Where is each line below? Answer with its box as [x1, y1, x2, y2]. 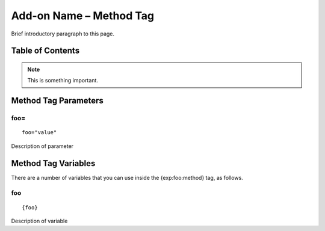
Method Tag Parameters [11, 96, 104, 106]
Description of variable [11, 217, 68, 224]
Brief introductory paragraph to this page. [11, 30, 114, 37]
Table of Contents [11, 46, 80, 56]
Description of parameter [11, 142, 74, 150]
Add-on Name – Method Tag [11, 9, 155, 22]
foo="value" [22, 129, 57, 136]
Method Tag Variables [11, 158, 96, 168]
